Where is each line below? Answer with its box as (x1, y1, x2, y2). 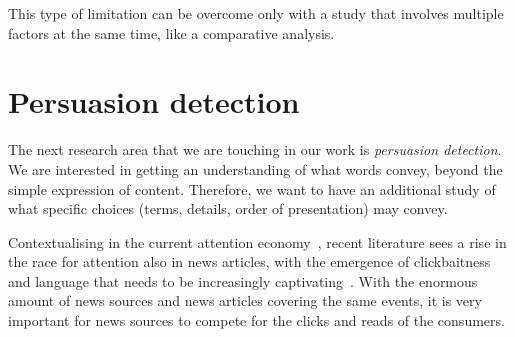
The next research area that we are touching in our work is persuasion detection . (8, 139, 502, 160)
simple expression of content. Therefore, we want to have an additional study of (8, 178, 496, 199)
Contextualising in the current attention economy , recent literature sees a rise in (8, 231, 507, 252)
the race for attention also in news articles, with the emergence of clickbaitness (8, 251, 491, 272)
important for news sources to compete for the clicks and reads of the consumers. (8, 310, 505, 331)
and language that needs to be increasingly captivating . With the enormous (8, 270, 478, 291)
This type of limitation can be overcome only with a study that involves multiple (8, 3, 504, 23)
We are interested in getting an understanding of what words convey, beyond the (8, 158, 503, 179)
